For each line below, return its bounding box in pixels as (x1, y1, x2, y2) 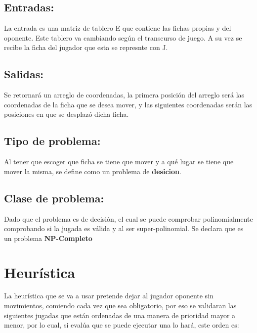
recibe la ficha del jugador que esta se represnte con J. (4, 42, 168, 52)
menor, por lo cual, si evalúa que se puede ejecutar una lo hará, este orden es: (4, 320, 239, 330)
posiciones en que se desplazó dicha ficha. (4, 109, 129, 119)
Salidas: (4, 66, 43, 82)
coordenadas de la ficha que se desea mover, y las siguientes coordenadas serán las (4, 99, 253, 109)
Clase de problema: (4, 190, 104, 205)
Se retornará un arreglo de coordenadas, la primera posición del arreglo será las (4, 90, 245, 100)
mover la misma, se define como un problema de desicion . (4, 166, 181, 176)
